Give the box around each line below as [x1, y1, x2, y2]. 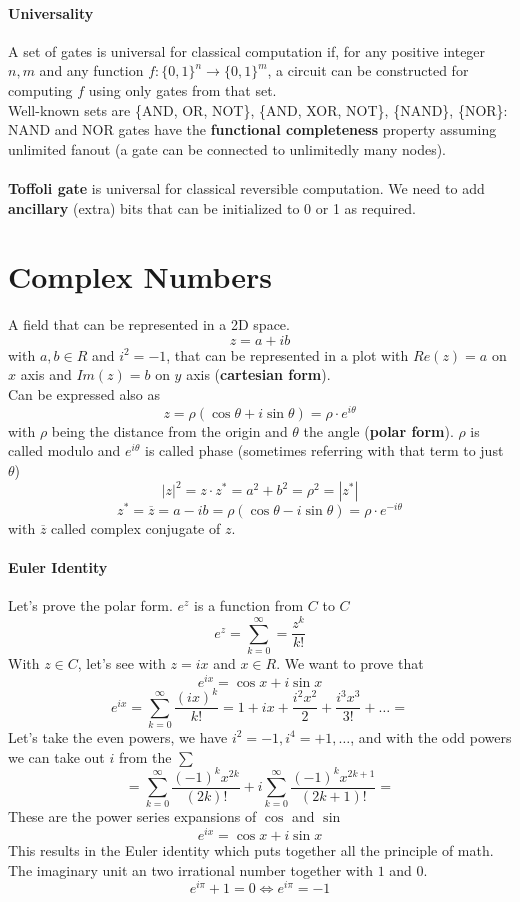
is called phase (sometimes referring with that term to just [145, 440, 504, 461]
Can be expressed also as [8, 384, 160, 405]
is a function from [194, 595, 304, 616]
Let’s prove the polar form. [8, 595, 173, 616]
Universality [8, 2, 94, 23]
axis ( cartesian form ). [186, 364, 331, 385]
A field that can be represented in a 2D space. [8, 314, 290, 335]
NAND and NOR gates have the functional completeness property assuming [8, 119, 497, 140]
